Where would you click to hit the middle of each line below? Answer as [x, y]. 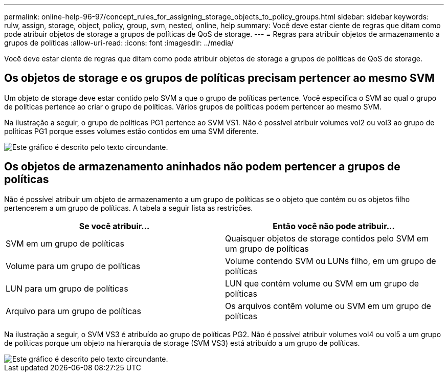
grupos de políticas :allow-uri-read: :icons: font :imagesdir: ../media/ [119, 43]
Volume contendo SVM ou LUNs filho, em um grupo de [331, 261]
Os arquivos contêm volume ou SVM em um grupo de [328, 306]
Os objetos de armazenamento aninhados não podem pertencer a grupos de [202, 167]
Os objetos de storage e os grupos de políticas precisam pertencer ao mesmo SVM [219, 78]
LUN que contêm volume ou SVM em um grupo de [322, 283]
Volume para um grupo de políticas [73, 266]
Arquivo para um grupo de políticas [73, 311]
